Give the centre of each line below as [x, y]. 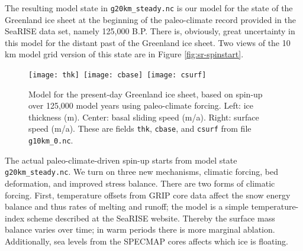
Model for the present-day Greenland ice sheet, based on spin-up [146, 94]
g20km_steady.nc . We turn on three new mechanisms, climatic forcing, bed [141, 172]
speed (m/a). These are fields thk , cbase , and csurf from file [140, 128]
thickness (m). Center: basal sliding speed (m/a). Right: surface [144, 117]
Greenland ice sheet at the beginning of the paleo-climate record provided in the [150, 19]
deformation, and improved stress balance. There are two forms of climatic [140, 183]
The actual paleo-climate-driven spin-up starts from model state [121, 160]
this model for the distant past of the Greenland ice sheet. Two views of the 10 [148, 42]
